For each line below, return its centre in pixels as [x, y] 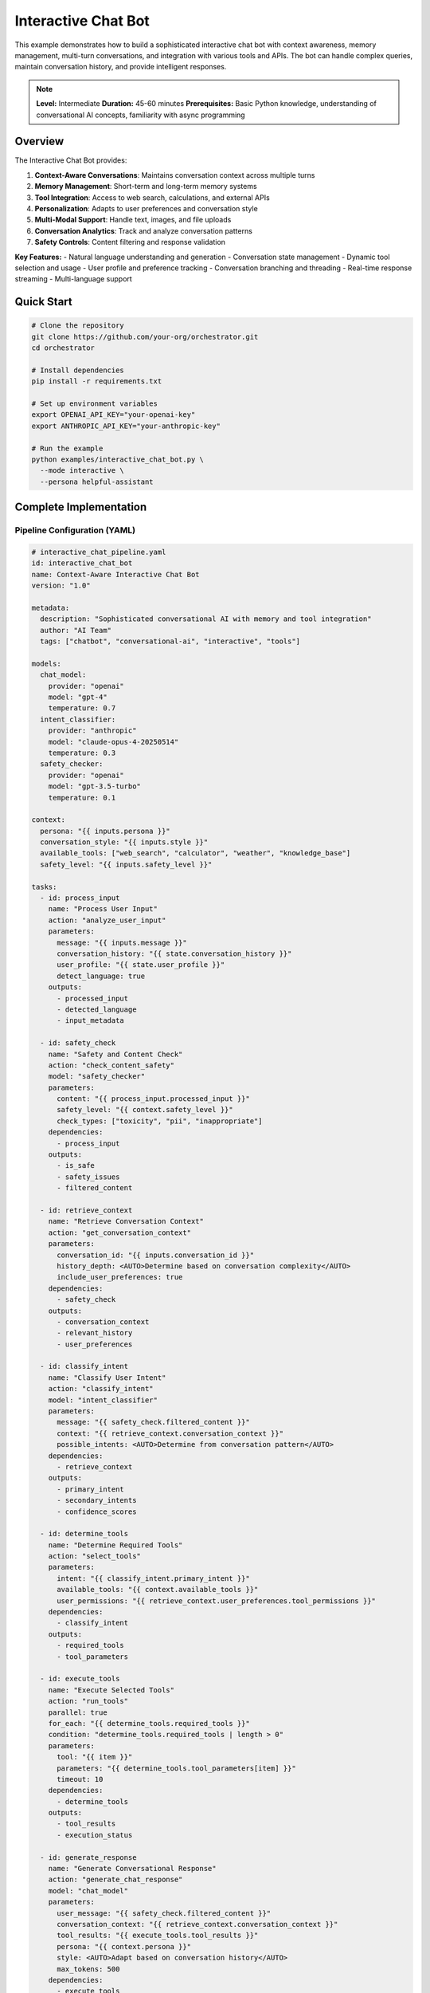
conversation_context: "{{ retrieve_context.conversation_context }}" [197, 1924]
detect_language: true [101, 976]
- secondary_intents [97, 1500]
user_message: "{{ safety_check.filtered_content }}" [164, 1913]
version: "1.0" [61, 586]
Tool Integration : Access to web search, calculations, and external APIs [152, 197]
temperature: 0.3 [82, 753]
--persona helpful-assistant [97, 482]
